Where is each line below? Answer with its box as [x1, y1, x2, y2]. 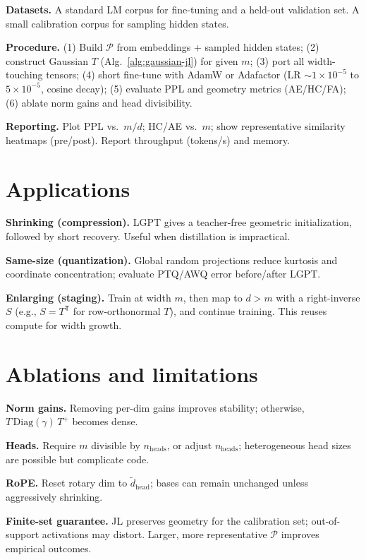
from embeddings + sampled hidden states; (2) [116, 40, 319, 54]
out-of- [311, 513, 341, 528]
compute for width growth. [6, 318, 122, 333]
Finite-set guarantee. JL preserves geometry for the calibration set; [6, 513, 308, 528]
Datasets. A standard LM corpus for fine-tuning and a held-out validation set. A [6, 2, 360, 16]
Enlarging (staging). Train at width [6, 290, 171, 304]
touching [6, 67, 43, 82]
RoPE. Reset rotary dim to [6, 475, 128, 490]
